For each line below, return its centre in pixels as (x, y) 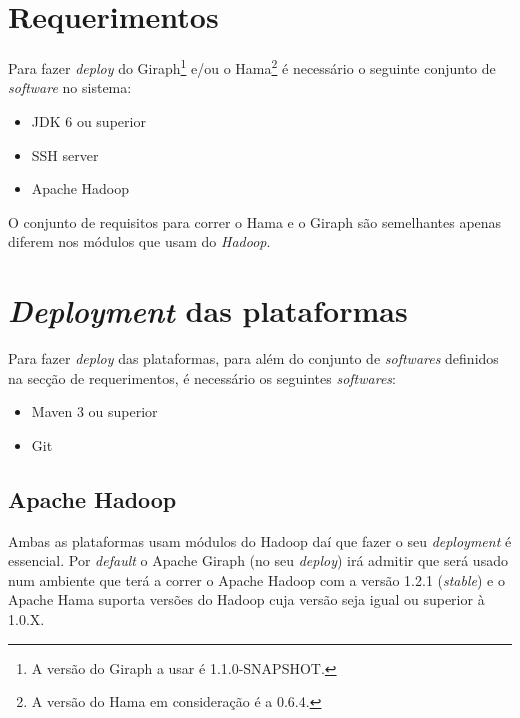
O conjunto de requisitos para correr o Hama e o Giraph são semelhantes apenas (255, 221)
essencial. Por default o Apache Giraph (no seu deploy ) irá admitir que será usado (258, 560)
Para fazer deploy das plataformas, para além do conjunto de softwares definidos (253, 358)
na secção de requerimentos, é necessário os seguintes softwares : (202, 377)
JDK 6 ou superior (88, 120)
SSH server (65, 154)
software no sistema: (70, 87)
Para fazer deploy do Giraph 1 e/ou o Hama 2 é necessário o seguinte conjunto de (252, 66)
